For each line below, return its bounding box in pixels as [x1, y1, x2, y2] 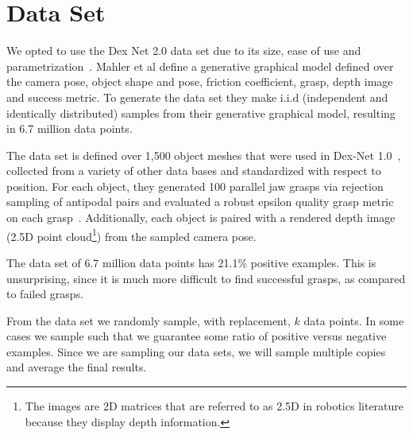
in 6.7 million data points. [6, 120, 133, 137]
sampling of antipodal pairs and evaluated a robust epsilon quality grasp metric [6, 193, 394, 210]
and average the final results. [6, 359, 147, 375]
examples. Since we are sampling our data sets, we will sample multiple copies [6, 343, 386, 359]
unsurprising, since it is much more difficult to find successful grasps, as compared [6, 270, 406, 286]
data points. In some [303, 312, 404, 328]
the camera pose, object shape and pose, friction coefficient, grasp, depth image [6, 73, 393, 90]
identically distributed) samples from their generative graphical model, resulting [6, 104, 396, 121]
